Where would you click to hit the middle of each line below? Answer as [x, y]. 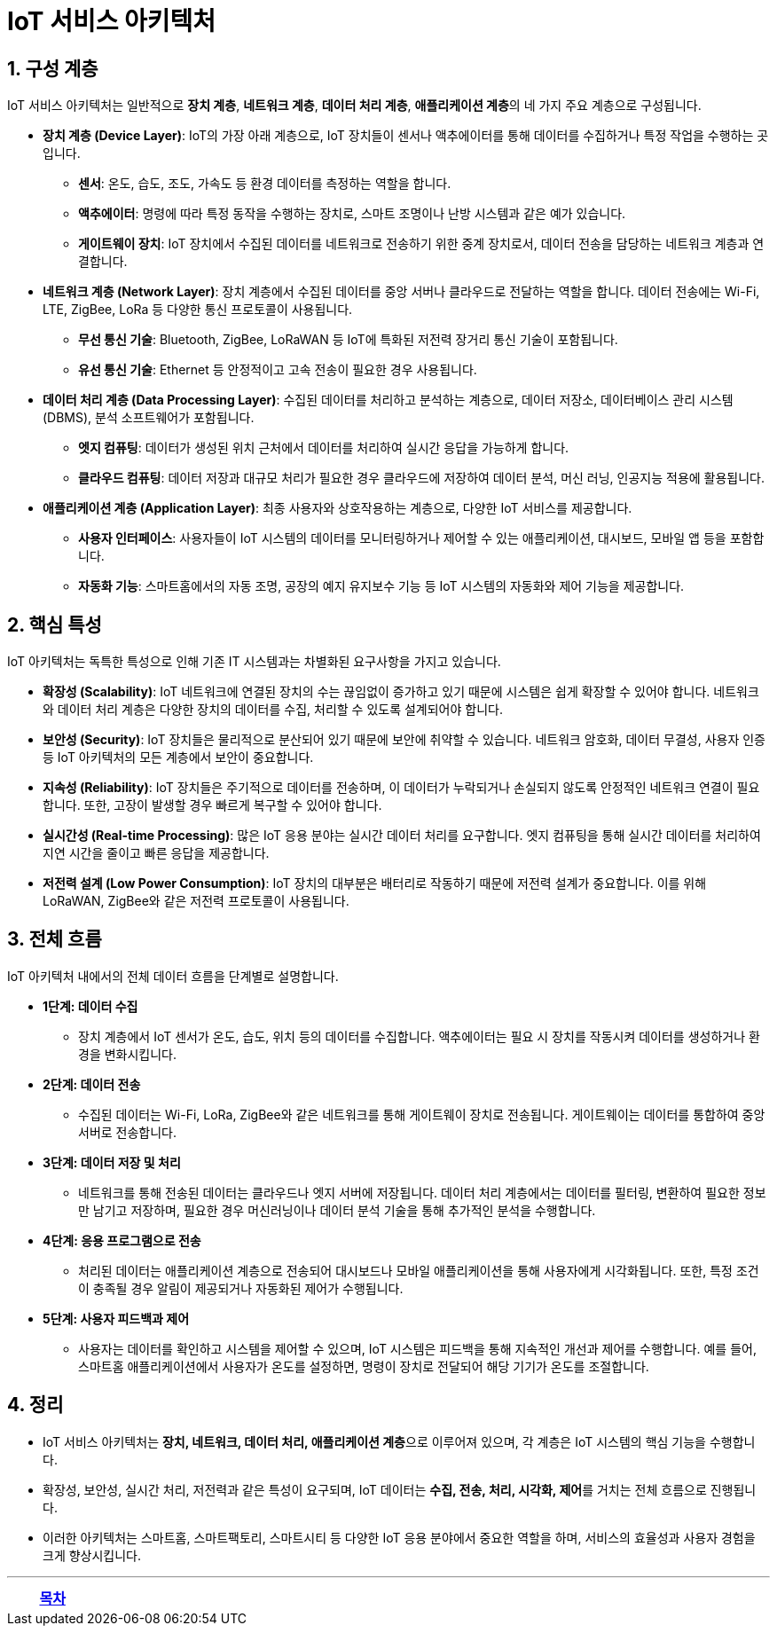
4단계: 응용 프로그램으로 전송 [122, 1240]
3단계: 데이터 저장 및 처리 [112, 1162]
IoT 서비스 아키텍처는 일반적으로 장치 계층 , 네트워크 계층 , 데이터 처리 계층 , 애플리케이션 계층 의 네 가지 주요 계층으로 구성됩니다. [354, 106]
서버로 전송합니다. [128, 1132]
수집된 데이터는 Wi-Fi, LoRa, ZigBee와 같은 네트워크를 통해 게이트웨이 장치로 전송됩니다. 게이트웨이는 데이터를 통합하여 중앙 [422, 1114]
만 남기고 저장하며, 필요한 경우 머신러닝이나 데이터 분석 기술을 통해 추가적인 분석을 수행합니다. [337, 1210]
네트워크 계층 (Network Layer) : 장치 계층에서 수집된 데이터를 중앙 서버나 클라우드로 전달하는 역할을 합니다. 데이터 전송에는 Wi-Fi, [401, 292]
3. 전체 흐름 [55, 939]
